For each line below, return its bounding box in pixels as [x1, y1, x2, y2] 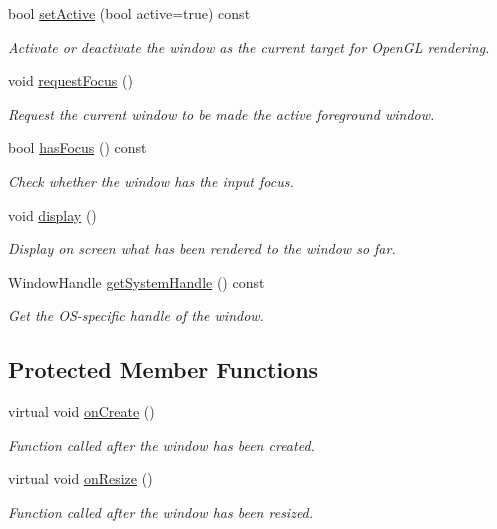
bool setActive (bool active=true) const [8, 3, 251, 23]
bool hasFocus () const [8, 137, 147, 158]
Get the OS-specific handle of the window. [8, 305, 264, 326]
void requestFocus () [8, 70, 133, 91]
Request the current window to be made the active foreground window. [8, 103, 435, 124]
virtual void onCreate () [8, 401, 155, 422]
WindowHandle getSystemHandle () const [8, 271, 265, 292]
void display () [8, 204, 97, 225]
